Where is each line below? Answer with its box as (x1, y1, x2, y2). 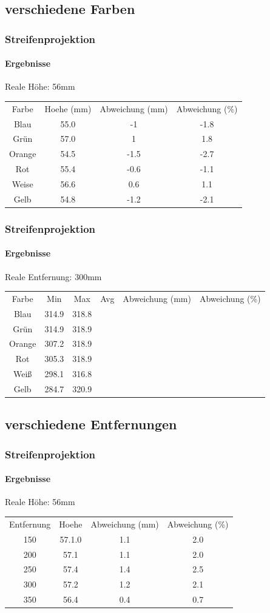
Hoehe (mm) (44, 102, 92, 115)
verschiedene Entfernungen (5, 415, 177, 434)
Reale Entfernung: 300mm (5, 270, 102, 283)
